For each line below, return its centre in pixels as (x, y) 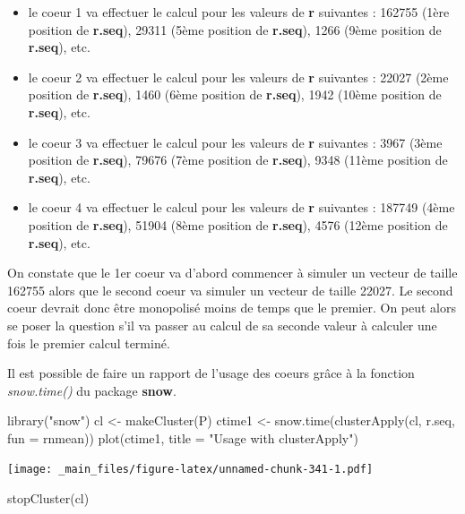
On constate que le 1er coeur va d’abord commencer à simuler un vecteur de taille (232, 273)
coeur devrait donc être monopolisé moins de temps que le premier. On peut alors (232, 308)
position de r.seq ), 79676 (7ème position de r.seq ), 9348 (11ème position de (238, 160)
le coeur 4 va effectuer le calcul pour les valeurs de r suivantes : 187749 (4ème (241, 207)
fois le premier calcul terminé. (89, 343)
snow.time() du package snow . (92, 390)
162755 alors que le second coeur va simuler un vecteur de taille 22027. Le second (230, 290)
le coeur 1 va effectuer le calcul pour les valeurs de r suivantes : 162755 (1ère (239, 12)
